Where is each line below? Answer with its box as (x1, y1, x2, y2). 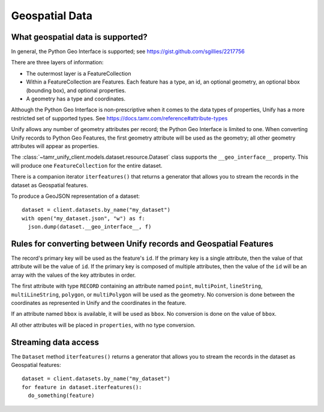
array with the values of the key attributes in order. (11, 271, 136, 278)
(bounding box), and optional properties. (26, 87, 126, 94)
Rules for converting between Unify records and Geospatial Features (11, 238, 274, 249)
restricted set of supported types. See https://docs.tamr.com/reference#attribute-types (11, 114, 228, 121)
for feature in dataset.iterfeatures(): (22, 384, 142, 390)
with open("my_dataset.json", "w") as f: (22, 215, 145, 222)
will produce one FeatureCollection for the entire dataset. (11, 162, 163, 169)
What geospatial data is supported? (11, 32, 148, 42)
